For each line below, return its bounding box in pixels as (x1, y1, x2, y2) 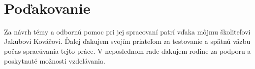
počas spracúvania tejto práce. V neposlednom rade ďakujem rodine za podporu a (4, 45, 251, 56)
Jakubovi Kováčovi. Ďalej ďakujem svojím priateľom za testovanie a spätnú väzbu (4, 36, 251, 46)
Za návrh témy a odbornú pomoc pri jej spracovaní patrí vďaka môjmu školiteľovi (4, 26, 251, 36)
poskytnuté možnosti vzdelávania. (4, 55, 105, 66)
